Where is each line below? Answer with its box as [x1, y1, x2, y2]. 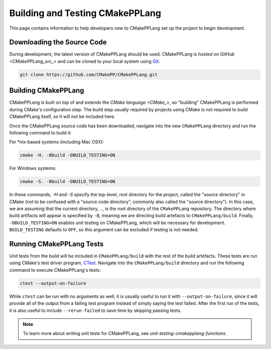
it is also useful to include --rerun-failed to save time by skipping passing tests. [9, 307, 182, 313]
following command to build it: [9, 129, 72, 135]
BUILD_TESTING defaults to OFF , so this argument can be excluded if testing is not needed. [9, 227, 199, 233]
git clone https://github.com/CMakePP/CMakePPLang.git [20, 72, 158, 77]
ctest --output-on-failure [20, 280, 86, 286]
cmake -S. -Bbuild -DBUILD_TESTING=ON [20, 179, 115, 185]
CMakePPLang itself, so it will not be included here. [9, 113, 115, 120]
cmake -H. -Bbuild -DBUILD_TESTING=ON [20, 152, 115, 158]
